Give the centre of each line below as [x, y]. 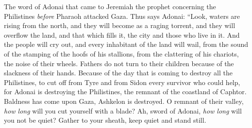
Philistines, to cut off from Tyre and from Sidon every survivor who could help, [122, 82]
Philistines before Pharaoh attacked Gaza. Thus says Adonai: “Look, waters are [122, 16]
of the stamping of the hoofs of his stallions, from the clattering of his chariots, [121, 53]
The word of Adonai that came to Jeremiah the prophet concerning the [110, 6]
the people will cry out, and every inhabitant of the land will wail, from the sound [126, 44]
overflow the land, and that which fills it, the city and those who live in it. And [122, 35]
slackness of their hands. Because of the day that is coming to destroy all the [118, 73]
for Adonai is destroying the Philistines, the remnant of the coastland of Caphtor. [125, 92]
